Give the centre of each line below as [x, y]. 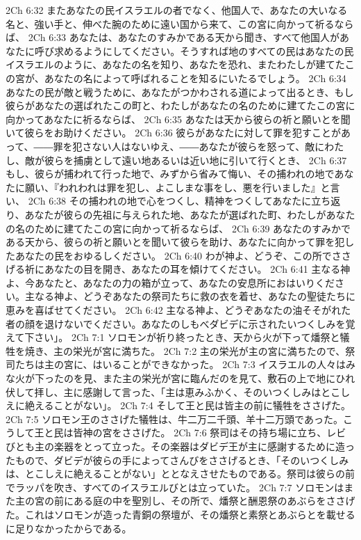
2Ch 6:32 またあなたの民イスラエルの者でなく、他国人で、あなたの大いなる [177, 10]
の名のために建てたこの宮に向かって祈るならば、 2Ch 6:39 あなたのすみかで [178, 228]
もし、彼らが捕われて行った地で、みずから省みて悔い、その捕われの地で [170, 174]
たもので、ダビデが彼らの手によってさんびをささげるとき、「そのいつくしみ [177, 460]
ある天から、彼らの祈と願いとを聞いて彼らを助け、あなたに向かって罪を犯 [175, 242]
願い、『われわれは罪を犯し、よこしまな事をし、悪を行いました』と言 [182, 187]
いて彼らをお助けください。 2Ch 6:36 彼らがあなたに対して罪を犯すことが [173, 133]
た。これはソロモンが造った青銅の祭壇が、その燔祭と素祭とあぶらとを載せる [180, 514]
